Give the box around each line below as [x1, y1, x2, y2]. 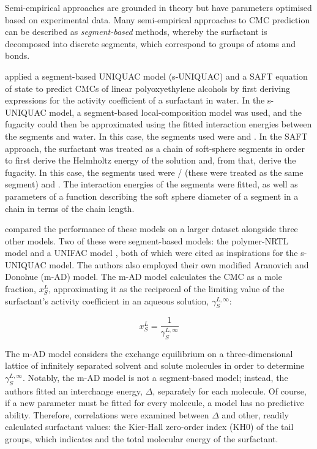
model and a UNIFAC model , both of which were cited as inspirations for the [5, 246, 298, 259]
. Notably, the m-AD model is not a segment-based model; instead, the [22, 371, 288, 383]
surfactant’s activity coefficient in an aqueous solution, [5, 294, 209, 307]
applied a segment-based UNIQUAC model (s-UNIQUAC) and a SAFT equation [5, 69, 308, 82]
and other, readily [222, 408, 289, 421]
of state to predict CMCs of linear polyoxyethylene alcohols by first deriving [5, 81, 290, 94]
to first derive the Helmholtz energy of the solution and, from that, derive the [5, 154, 296, 167]
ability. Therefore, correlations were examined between [5, 408, 209, 421]
